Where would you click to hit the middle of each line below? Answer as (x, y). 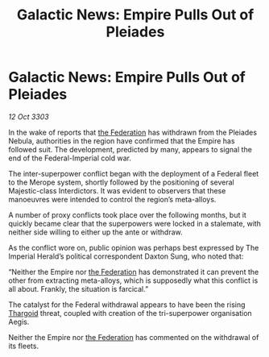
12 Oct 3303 (29, 116)
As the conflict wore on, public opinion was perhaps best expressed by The (134, 247)
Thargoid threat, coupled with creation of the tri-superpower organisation (130, 313)
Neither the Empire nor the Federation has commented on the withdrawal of (134, 337)
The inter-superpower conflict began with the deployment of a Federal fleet (134, 173)
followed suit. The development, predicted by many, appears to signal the (130, 149)
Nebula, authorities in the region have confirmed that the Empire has (122, 141)
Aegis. (19, 322)
